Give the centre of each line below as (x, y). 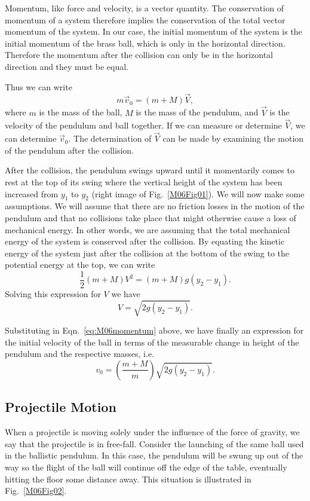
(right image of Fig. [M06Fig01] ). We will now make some (198, 193)
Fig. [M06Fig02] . (36, 491)
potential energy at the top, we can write (80, 265)
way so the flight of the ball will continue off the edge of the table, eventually (146, 467)
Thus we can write (39, 86)
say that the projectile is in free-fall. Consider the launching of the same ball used (154, 443)
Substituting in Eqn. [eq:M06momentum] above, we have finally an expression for (154, 330)
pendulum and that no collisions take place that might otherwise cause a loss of (151, 217)
